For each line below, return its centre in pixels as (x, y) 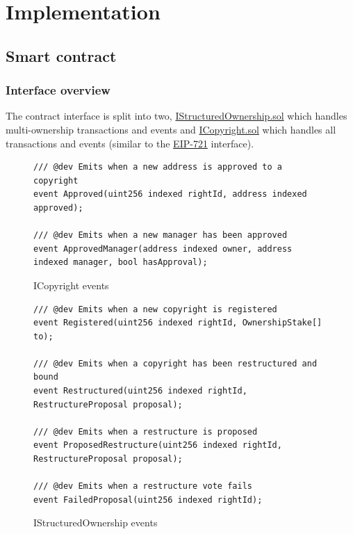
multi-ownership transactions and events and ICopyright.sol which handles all (171, 129)
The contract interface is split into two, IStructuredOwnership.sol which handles (176, 116)
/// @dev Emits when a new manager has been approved (161, 235)
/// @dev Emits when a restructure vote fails (143, 486)
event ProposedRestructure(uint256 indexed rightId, (158, 445)
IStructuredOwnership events (96, 523)
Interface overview (58, 90)
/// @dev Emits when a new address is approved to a (158, 167)
